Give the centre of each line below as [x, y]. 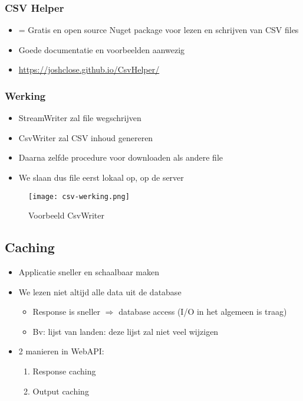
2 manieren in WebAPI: [61, 351]
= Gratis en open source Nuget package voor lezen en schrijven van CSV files [159, 30]
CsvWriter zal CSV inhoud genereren [86, 137]
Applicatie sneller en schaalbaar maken [89, 272]
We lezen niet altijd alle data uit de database [100, 291]
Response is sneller [67, 312]
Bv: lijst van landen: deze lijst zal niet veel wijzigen [126, 331]
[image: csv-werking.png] [79, 196]
